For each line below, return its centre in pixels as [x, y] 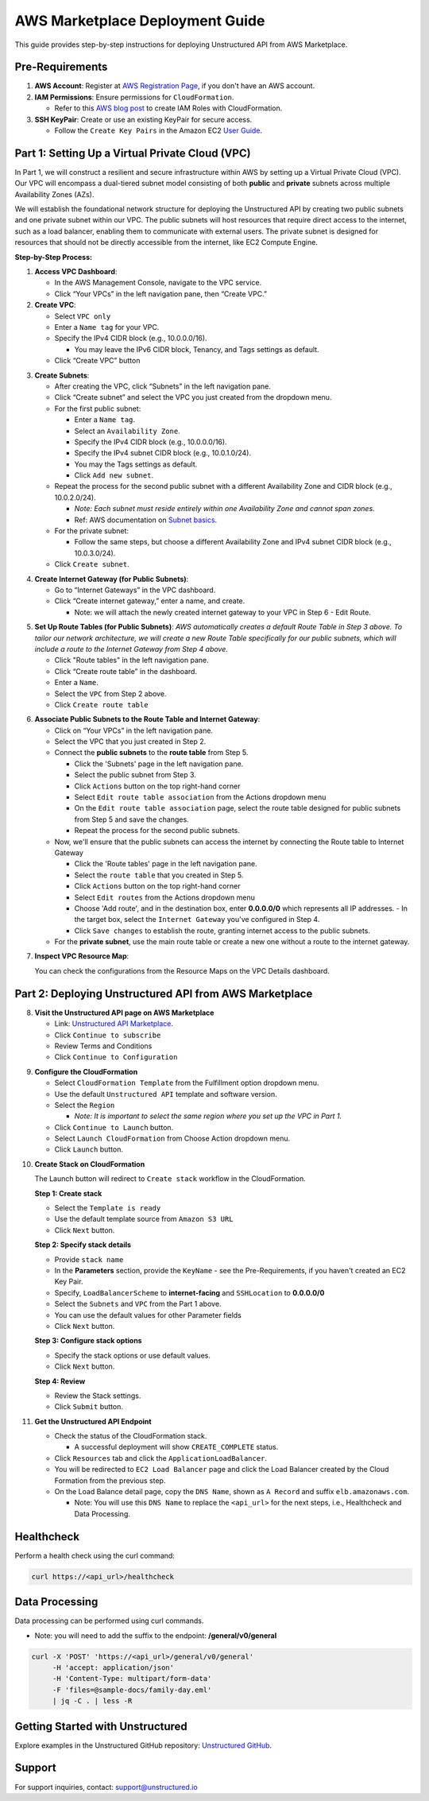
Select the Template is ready [108, 1208]
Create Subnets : [62, 375]
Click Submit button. [89, 1407]
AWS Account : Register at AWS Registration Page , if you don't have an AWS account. [175, 86]
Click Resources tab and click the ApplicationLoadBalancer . [161, 1458]
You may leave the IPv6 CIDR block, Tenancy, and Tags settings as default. [197, 349]
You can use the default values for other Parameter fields [148, 1315]
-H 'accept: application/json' [113, 1667]
